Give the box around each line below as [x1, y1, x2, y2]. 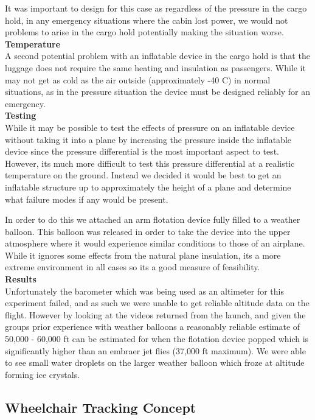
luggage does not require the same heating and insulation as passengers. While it [5, 61, 306, 74]
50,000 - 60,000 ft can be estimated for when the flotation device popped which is [5, 332, 309, 345]
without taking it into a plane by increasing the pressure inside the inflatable [5, 133, 292, 145]
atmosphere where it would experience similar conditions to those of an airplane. [5, 237, 305, 250]
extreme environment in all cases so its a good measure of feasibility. [5, 261, 260, 273]
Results [5, 273, 36, 285]
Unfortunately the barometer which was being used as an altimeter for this [5, 284, 285, 297]
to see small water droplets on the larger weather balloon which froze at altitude [5, 356, 305, 369]
